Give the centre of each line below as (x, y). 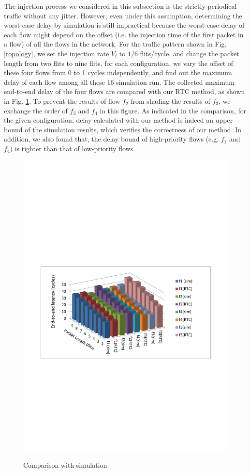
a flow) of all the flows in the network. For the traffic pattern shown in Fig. (115, 44)
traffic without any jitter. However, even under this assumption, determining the (123, 15)
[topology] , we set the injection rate (57, 53)
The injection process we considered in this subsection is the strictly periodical (120, 6)
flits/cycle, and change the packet (190, 53)
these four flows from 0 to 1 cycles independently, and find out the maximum (118, 72)
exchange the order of (36, 110)
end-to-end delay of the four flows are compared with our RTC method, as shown (125, 91)
